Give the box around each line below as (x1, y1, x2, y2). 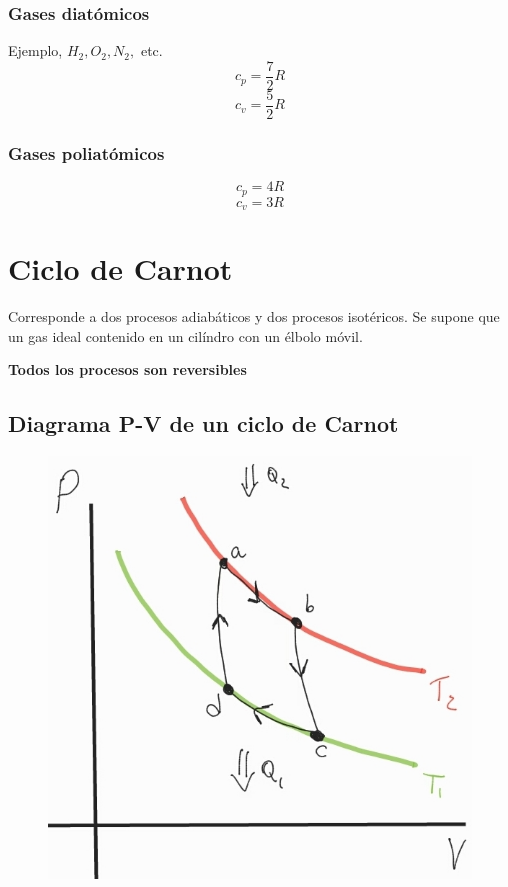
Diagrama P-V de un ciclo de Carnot (8, 408, 399, 439)
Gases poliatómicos (8, 140, 165, 165)
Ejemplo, (8, 40, 63, 61)
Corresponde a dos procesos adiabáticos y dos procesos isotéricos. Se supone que (8, 306, 500, 327)
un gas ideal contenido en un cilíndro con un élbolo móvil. (8, 325, 363, 346)
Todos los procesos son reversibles (8, 359, 247, 380)
